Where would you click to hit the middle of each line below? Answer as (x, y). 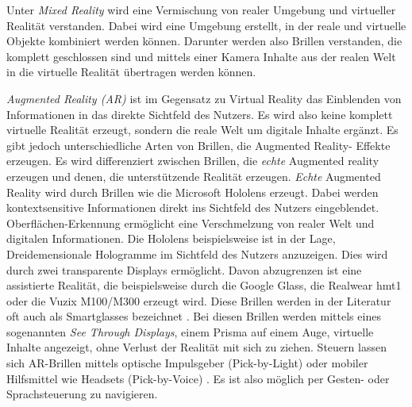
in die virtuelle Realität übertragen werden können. (131, 72)
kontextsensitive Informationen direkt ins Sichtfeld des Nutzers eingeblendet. (193, 207)
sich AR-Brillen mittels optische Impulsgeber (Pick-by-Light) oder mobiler (187, 363)
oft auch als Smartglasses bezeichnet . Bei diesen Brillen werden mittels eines (194, 316)
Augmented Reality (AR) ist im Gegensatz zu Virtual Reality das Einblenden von (204, 98)
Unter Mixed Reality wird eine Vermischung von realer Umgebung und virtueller (201, 10)
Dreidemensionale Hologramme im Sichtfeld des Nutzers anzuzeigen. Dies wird (197, 253)
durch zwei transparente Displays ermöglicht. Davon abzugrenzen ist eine (184, 269)
